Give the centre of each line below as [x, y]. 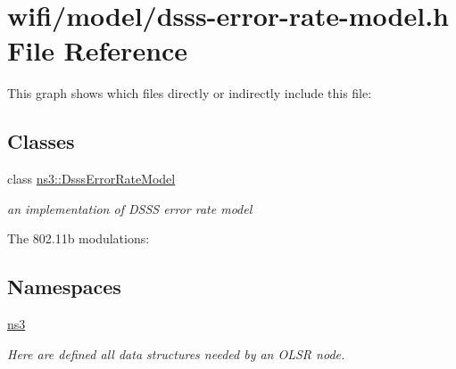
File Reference [98, 50]
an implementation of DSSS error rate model [130, 208]
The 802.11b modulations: [79, 238]
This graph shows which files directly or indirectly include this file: [190, 93]
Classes [41, 141]
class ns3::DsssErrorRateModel [91, 179]
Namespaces [64, 287]
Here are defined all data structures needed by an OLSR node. [176, 353]
